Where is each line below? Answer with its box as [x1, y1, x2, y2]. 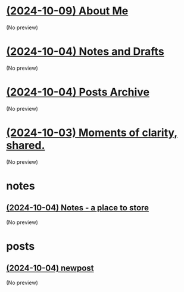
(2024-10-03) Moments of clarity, [6, 126, 178, 139]
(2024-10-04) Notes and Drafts [6, 45, 165, 58]
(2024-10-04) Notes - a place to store [6, 203, 149, 213]
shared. [6, 139, 45, 152]
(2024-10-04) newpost [6, 263, 94, 274]
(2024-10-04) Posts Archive [6, 85, 150, 99]
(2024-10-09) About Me [6, 4, 129, 18]
